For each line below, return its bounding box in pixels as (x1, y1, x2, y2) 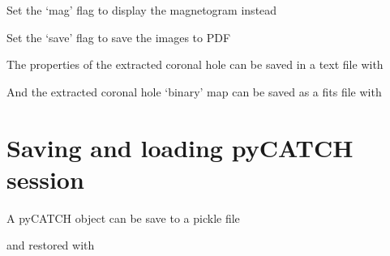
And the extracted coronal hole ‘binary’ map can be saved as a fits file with (6, 83, 382, 100)
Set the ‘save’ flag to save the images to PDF (6, 28, 231, 45)
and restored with (6, 237, 95, 254)
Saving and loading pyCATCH (6, 130, 354, 164)
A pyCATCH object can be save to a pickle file (6, 209, 240, 226)
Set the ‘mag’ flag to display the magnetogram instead (6, 2, 277, 18)
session (6, 162, 84, 195)
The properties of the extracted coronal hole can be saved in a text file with (6, 56, 384, 73)
